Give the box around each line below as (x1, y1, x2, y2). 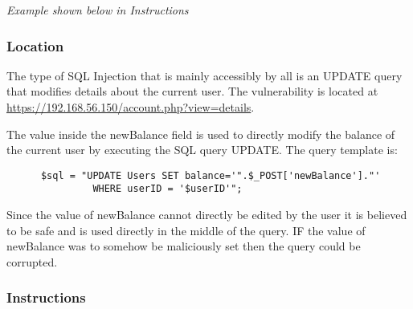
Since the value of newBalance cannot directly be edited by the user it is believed (6, 206, 407, 223)
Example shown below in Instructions (6, 2, 189, 18)
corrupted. (6, 253, 58, 270)
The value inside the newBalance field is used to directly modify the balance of (6, 125, 395, 142)
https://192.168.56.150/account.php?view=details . (6, 99, 255, 115)
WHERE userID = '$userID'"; (92, 183, 243, 195)
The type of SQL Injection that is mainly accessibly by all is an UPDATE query (6, 67, 403, 83)
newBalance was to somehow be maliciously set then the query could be (6, 238, 361, 254)
